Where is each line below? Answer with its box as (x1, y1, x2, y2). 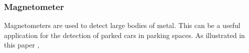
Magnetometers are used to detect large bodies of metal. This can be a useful (4, 20, 241, 30)
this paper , (4, 39, 39, 50)
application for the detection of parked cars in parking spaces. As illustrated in (4, 29, 245, 40)
